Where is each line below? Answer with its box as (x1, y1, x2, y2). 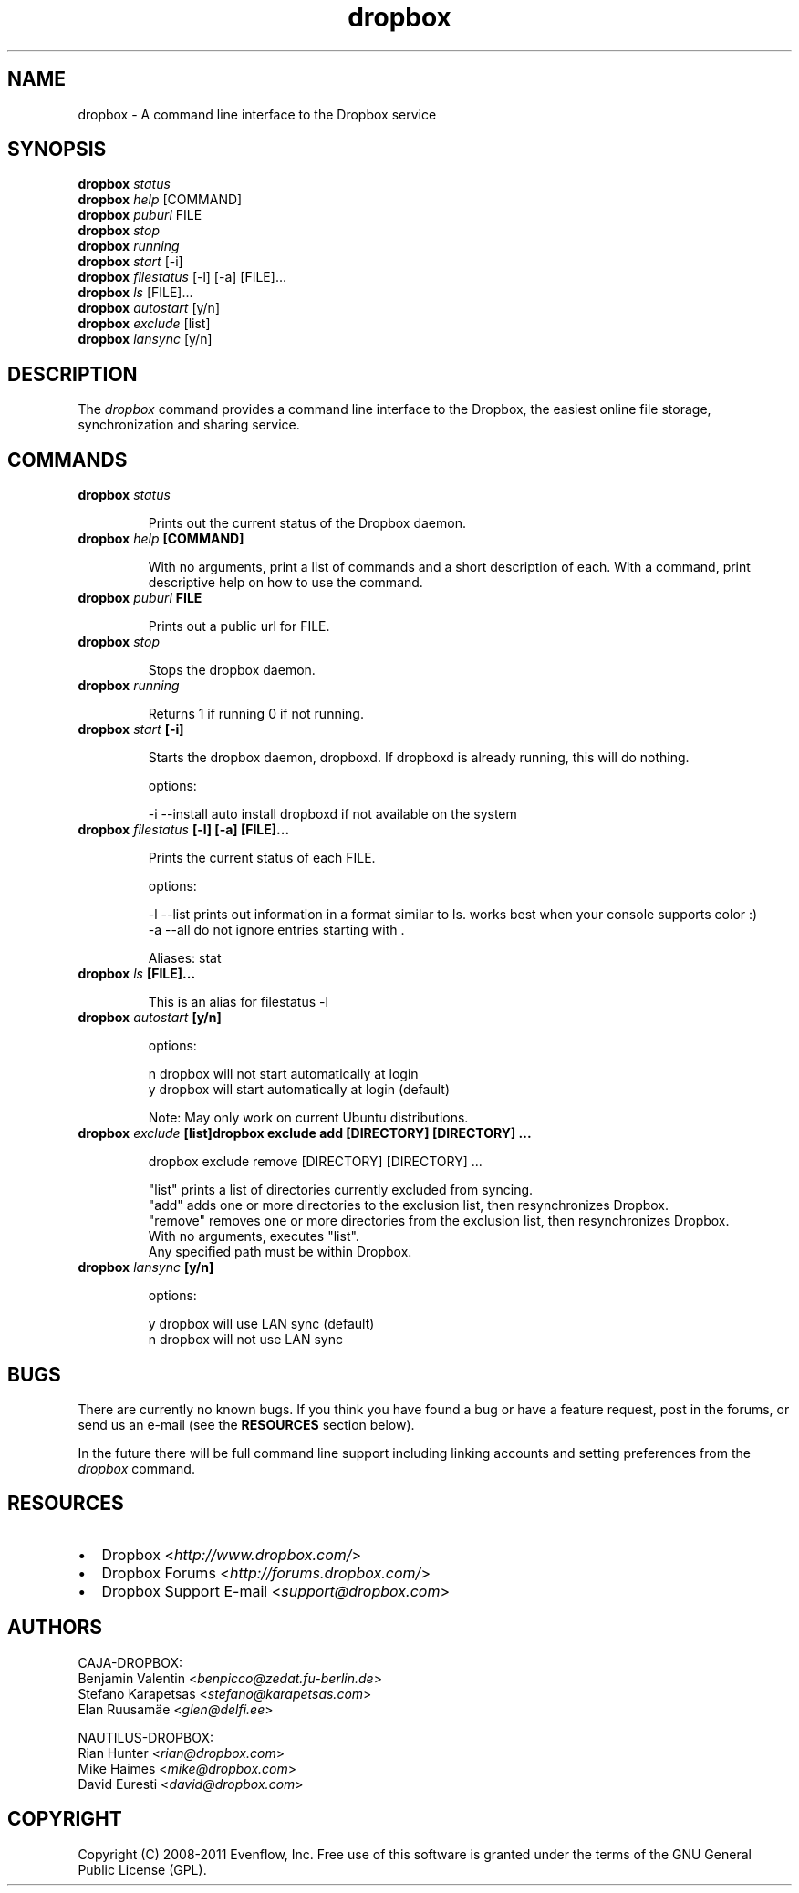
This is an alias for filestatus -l (148, 994, 328, 1010)
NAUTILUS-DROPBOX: (78, 1729, 214, 1745)
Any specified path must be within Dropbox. (148, 1244, 412, 1260)
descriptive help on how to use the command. (148, 574, 423, 591)
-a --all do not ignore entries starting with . (148, 922, 405, 938)
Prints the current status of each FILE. (148, 850, 376, 866)
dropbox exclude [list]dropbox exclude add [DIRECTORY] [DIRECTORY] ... (78, 1125, 532, 1142)
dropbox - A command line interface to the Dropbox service (78, 106, 437, 122)
